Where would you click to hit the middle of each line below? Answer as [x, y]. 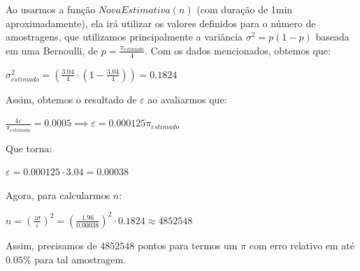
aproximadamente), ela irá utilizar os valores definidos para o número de [161, 23]
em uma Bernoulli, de [52, 50]
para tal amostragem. [80, 259]
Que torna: [29, 148]
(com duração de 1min [245, 9]
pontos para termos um [187, 245]
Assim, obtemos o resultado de [71, 99]
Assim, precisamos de [51, 245]
